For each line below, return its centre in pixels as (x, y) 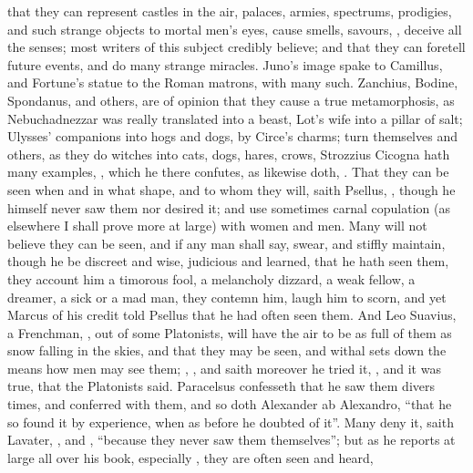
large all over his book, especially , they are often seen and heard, (190, 457)
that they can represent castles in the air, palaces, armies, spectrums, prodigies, (230, 11)
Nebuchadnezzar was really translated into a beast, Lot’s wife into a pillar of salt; (235, 118)
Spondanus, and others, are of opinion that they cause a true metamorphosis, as (231, 100)
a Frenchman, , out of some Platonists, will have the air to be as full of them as (230, 332)
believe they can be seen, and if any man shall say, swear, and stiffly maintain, (226, 243)
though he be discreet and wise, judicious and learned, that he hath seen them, (228, 261)
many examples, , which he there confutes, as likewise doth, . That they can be (228, 172)
